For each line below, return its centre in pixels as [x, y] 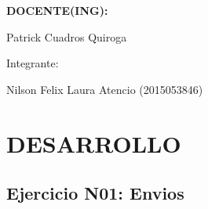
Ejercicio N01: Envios [95, 193]
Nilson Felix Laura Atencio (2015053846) [105, 89]
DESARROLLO [94, 143]
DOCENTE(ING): [57, 10]
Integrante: [33, 63]
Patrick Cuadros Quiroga [67, 36]
